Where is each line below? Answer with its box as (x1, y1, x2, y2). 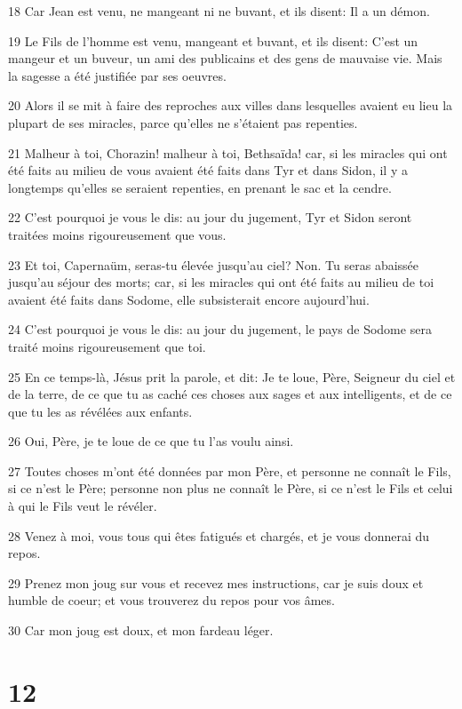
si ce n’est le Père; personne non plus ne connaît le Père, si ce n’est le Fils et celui (8, 479, 453, 498)
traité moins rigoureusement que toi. (8, 337, 206, 355)
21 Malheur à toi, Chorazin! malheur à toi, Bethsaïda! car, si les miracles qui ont (8, 143, 448, 162)
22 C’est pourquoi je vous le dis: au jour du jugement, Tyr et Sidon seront (8, 208, 412, 227)
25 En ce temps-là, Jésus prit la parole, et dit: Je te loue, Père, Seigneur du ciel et (8, 367, 456, 386)
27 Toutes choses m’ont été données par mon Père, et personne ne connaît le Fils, (8, 461, 451, 480)
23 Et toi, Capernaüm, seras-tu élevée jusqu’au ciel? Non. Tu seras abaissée (8, 255, 419, 274)
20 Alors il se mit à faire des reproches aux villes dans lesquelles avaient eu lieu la (8, 96, 453, 115)
